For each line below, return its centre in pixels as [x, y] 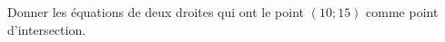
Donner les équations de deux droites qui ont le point [156, 12]
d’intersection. [47, 29]
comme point [402, 12]
